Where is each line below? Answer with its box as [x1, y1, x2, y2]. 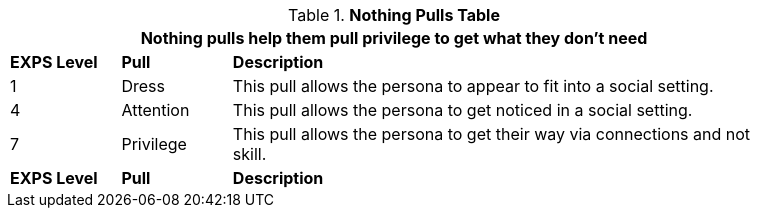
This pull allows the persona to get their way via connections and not [232, 124, 751, 144]
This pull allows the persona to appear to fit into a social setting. [232, 76, 714, 96]
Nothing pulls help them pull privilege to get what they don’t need [140, 28, 648, 48]
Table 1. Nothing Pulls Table [288, 5, 500, 25]
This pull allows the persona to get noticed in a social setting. [232, 100, 693, 120]
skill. [232, 144, 267, 164]
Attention [121, 100, 190, 120]
